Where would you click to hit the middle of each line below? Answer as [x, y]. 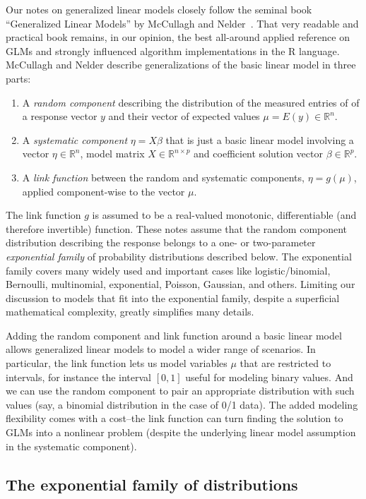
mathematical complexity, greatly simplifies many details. [130, 312]
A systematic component [75, 139]
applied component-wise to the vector [104, 191]
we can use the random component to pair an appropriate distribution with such [180, 391]
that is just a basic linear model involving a [260, 139]
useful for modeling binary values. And [269, 377]
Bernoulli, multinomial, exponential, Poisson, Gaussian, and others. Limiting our [181, 284]
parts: [18, 78]
